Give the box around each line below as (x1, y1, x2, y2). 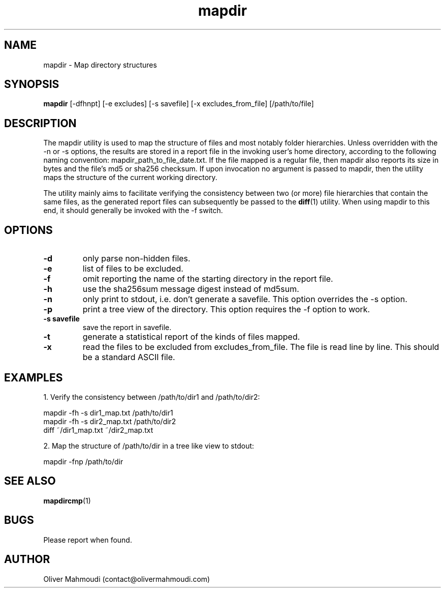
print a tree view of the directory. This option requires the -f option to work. (82, 304, 370, 315)
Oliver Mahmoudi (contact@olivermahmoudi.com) (43, 574, 210, 583)
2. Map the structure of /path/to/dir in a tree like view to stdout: (43, 441, 255, 450)
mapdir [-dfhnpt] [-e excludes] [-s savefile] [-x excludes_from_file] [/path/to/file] (43, 99, 314, 108)
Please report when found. (43, 535, 132, 544)
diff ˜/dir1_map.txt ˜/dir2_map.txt (43, 425, 153, 434)
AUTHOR (4, 553, 50, 566)
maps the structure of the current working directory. (43, 173, 217, 182)
